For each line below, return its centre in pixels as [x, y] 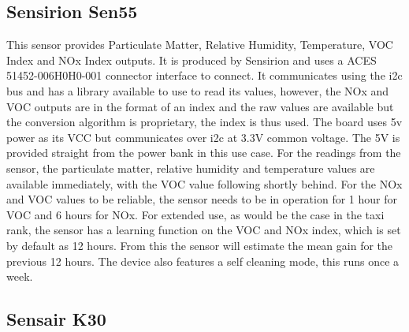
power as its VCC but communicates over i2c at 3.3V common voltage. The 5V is [203, 137]
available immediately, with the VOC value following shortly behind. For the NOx [204, 183]
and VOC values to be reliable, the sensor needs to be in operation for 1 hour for [202, 199]
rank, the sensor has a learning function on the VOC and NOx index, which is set [204, 230]
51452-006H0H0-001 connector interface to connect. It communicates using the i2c [204, 75]
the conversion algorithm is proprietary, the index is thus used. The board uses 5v [204, 122]
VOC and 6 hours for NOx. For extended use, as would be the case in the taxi [195, 214]
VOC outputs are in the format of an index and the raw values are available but [200, 106]
